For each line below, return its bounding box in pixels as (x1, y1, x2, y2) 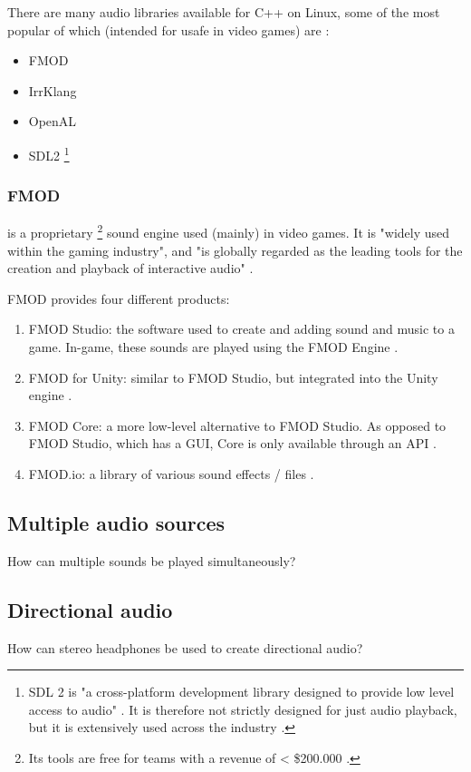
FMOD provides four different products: (7, 288, 230, 308)
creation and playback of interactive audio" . (7, 259, 254, 278)
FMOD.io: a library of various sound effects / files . (28, 464, 314, 484)
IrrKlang (28, 81, 77, 100)
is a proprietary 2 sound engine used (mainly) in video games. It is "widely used (7, 220, 450, 242)
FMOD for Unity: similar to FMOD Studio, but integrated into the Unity (28, 367, 438, 386)
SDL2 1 (28, 142, 70, 164)
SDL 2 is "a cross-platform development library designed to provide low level (28, 682, 455, 701)
